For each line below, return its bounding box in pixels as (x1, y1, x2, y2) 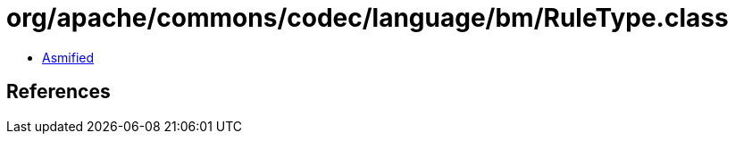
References (6, 80, 111, 104)
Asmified (42, 49, 95, 65)
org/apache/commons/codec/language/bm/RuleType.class (6, 3, 729, 33)
